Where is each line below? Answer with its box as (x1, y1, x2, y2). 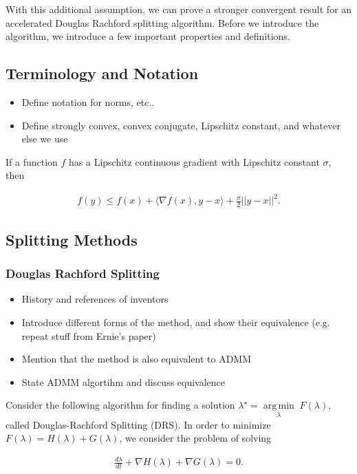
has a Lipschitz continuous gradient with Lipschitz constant (69, 154, 320, 169)
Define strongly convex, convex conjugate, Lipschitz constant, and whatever (21, 118, 340, 132)
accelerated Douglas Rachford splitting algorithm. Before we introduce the (6, 15, 319, 30)
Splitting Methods (6, 228, 138, 250)
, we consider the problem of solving (119, 431, 272, 445)
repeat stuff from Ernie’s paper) (21, 328, 156, 343)
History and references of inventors (21, 292, 169, 306)
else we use (21, 131, 68, 146)
